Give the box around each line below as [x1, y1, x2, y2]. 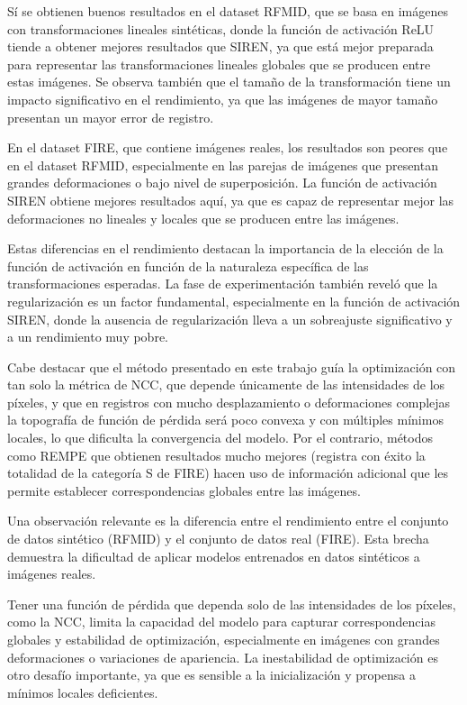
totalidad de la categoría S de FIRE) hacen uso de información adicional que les [7, 463, 449, 482]
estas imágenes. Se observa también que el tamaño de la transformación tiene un [7, 72, 451, 91]
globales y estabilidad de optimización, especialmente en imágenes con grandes [7, 630, 440, 648]
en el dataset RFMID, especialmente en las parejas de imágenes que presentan [7, 155, 438, 174]
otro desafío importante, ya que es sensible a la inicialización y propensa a [7, 665, 416, 684]
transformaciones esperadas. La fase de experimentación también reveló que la [7, 274, 438, 293]
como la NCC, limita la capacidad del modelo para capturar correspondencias [7, 612, 436, 631]
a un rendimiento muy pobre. [7, 327, 168, 346]
